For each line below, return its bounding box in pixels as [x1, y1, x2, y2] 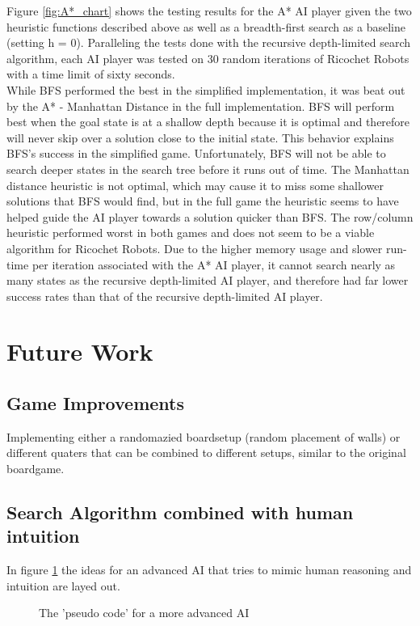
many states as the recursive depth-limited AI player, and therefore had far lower [6, 272, 409, 289]
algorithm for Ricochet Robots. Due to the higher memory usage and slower [6, 239, 383, 256]
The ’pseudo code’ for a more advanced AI [39, 604, 250, 621]
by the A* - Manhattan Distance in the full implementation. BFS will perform [6, 97, 395, 114]
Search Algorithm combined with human [6, 500, 354, 525]
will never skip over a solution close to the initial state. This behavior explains [6, 129, 394, 146]
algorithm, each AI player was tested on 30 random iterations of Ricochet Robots [6, 49, 409, 66]
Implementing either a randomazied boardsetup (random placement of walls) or [6, 428, 401, 445]
